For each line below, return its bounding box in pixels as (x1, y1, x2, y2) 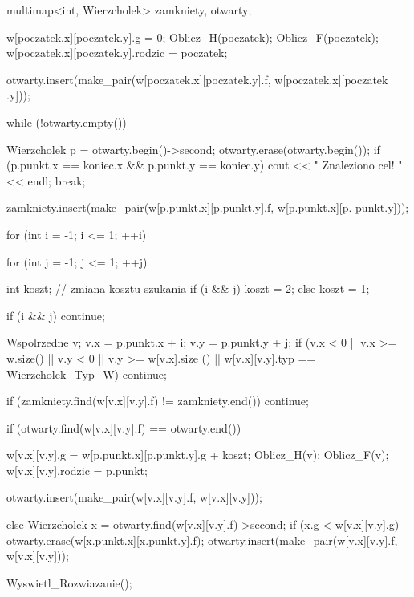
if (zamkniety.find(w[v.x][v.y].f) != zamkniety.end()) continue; (6, 392, 309, 409)
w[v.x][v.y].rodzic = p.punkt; (6, 461, 148, 478)
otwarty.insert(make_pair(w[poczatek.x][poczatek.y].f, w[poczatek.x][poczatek (6, 71, 388, 87)
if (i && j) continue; (6, 307, 105, 323)
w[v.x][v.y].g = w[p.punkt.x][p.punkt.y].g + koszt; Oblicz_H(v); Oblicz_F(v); (6, 446, 389, 463)
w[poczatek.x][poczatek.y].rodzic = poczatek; (6, 44, 228, 61)
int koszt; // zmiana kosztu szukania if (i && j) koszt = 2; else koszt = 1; (6, 280, 370, 297)
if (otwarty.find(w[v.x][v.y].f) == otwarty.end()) (6, 419, 241, 436)
